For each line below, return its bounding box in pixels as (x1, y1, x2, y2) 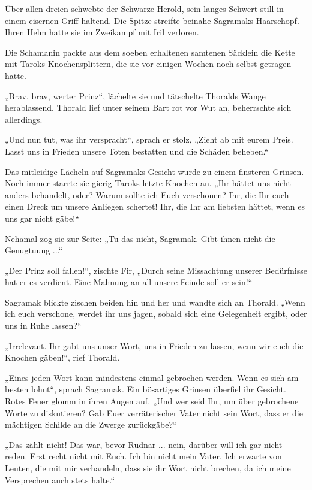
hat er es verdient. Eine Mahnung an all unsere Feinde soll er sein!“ (5, 276, 253, 288)
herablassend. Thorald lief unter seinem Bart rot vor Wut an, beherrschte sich (5, 101, 292, 114)
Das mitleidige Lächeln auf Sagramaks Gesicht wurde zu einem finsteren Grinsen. (5, 165, 304, 177)
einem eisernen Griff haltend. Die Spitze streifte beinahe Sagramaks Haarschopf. (5, 14, 299, 26)
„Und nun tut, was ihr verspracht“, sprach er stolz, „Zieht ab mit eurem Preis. (5, 133, 293, 146)
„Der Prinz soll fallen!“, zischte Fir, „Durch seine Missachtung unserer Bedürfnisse (5, 264, 307, 276)
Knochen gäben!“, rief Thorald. (5, 351, 120, 364)
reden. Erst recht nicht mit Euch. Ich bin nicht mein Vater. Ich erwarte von (5, 450, 282, 462)
